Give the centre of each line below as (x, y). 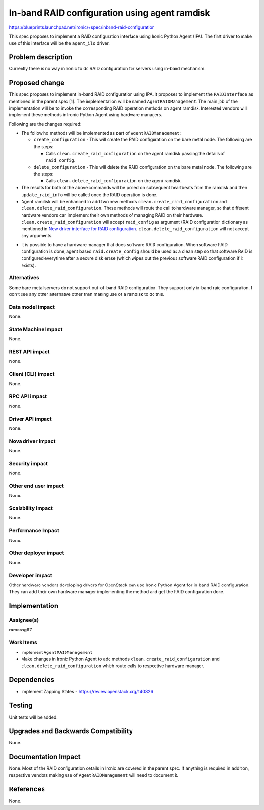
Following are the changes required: (45, 124)
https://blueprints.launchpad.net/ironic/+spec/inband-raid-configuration (82, 27)
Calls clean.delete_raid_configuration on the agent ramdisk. (114, 180)
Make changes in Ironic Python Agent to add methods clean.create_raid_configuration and (120, 659)
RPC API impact (28, 396)
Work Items (23, 642)
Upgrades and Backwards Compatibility (71, 731)
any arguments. (37, 235)
